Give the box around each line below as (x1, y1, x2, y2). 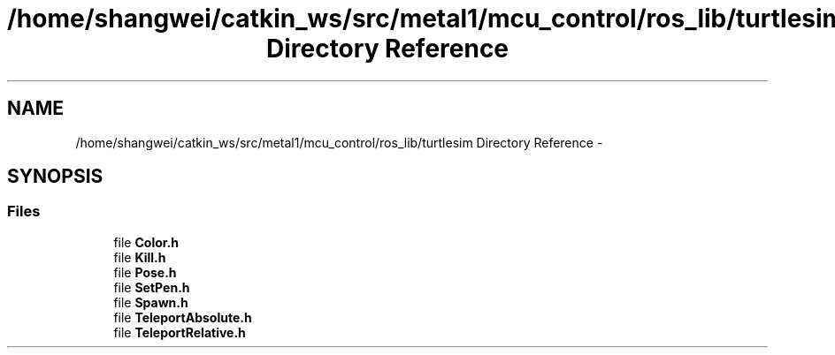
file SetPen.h (113, 279, 190, 295)
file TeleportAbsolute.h (113, 309, 252, 325)
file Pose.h (113, 264, 177, 280)
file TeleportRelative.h (113, 324, 246, 340)
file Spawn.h (113, 294, 188, 310)
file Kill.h (113, 249, 166, 265)
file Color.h (113, 234, 179, 250)
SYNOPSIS (7, 165, 103, 188)
